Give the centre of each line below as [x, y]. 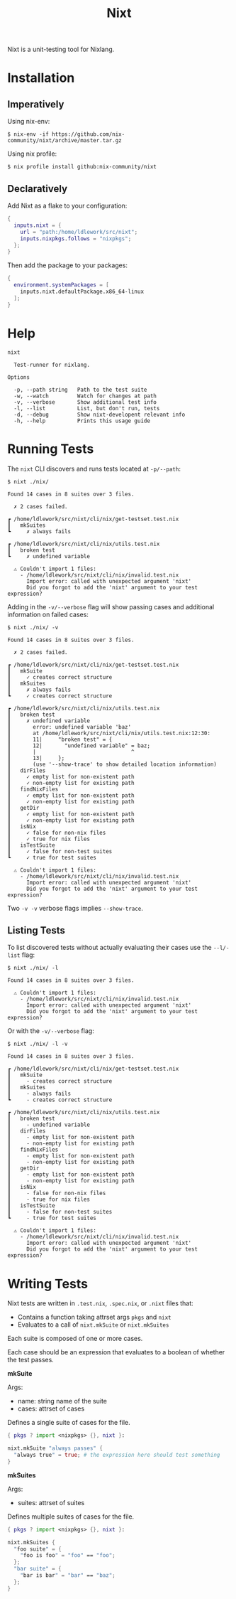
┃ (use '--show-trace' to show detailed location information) [112, 764]
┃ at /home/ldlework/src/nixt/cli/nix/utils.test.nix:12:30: [109, 733]
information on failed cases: [48, 614]
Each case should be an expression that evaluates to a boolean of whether [116, 1352]
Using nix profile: [32, 154]
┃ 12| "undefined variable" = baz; [79, 745]
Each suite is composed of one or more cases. [75, 1339]
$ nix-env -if [28, 134]
